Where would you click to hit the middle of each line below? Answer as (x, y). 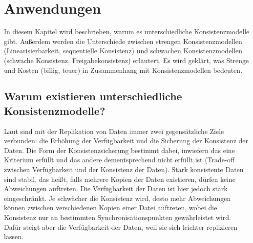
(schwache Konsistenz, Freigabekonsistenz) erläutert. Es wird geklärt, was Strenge (126, 60)
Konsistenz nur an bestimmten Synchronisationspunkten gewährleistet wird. (117, 217)
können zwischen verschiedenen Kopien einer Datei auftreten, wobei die (111, 208)
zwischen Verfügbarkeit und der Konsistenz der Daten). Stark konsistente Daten (124, 169)
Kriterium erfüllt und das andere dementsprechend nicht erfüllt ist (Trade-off (119, 160)
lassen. (14, 236)
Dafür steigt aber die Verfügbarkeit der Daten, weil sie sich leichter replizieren (121, 227)
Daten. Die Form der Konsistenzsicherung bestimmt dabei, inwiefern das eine (119, 150)
